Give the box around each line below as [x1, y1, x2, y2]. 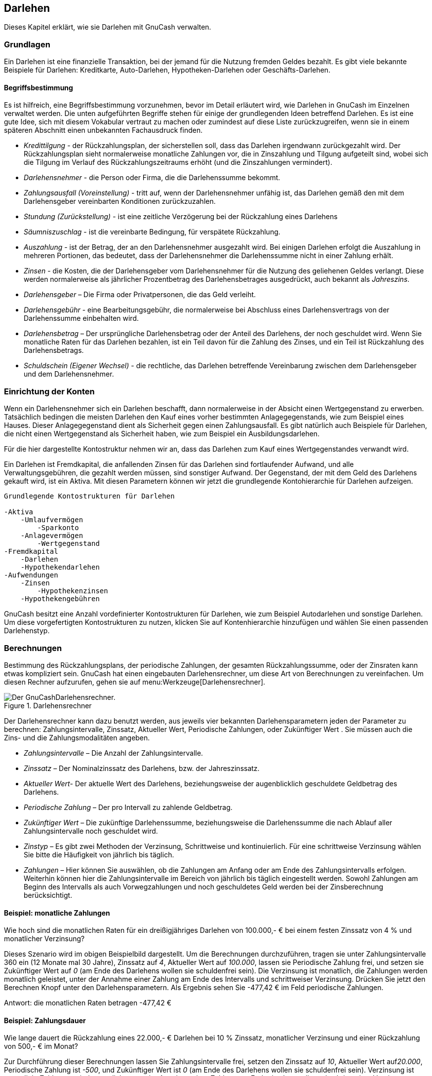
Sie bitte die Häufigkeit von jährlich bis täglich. [24, 850, 174, 859]
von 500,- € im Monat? [4, 1042, 78, 1051]
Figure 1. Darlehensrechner [4, 701, 92, 710]
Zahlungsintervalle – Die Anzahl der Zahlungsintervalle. [24, 748, 203, 757]
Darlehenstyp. [4, 626, 50, 635]
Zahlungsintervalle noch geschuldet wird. [24, 826, 158, 835]
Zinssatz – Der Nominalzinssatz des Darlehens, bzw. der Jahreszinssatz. [24, 764, 260, 772]
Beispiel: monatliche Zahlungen [4, 908, 110, 917]
